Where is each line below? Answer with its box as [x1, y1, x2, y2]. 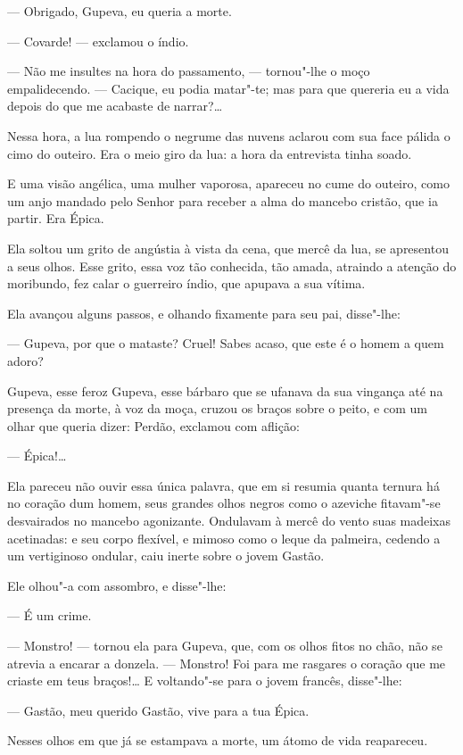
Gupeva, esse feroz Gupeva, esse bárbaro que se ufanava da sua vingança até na [7, 381, 443, 400]
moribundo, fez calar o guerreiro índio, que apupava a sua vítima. [7, 274, 366, 293]
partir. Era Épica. [7, 209, 104, 228]
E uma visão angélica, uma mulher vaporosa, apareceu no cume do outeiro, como [7, 174, 450, 193]
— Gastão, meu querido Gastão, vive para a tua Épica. [7, 701, 310, 719]
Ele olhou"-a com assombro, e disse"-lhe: [7, 576, 227, 594]
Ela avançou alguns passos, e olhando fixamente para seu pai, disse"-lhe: [7, 303, 401, 322]
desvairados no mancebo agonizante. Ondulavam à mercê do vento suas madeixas [7, 511, 451, 530]
